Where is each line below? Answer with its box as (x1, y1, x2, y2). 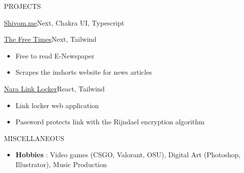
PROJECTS (4, 1, 41, 11)
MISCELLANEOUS (4, 133, 64, 143)
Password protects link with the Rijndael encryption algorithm (15, 116, 205, 127)
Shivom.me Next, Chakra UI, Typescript (4, 17, 124, 28)
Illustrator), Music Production (15, 159, 107, 169)
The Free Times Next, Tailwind (4, 34, 97, 44)
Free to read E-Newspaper (15, 50, 94, 60)
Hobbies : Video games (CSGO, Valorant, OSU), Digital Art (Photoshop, (15, 149, 241, 160)
